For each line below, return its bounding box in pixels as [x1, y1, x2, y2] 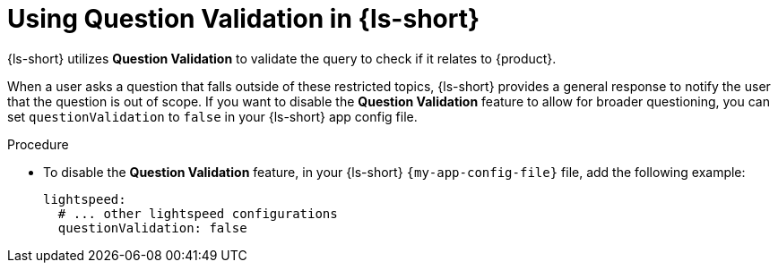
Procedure [7, 136, 69, 152]
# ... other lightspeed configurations [57, 206, 338, 221]
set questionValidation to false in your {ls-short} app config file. [7, 108, 418, 124]
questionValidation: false [57, 220, 247, 235]
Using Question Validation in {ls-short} [7, 4, 480, 34]
